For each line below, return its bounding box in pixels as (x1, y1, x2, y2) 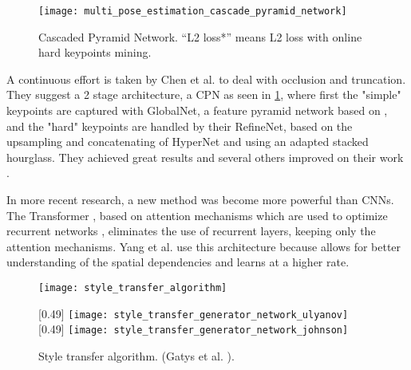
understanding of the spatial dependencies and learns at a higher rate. (6, 254, 350, 270)
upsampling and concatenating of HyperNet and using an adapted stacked (6, 133, 369, 150)
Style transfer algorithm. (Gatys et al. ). (38, 347, 235, 364)
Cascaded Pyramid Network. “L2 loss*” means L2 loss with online (38, 28, 362, 45)
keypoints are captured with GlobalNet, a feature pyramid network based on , (6, 102, 388, 119)
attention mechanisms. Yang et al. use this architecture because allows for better (6, 238, 401, 254)
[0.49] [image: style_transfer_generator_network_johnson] (38, 321, 349, 337)
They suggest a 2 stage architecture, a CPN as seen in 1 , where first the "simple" (6, 86, 401, 103)
